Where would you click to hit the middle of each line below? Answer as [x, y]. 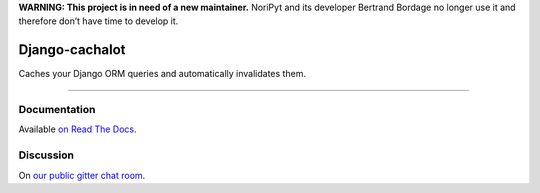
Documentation [57, 110]
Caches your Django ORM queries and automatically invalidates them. [162, 74]
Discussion [46, 155]
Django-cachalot [72, 50]
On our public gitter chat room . [82, 175]
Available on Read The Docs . [77, 129]
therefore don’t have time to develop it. [98, 21]
